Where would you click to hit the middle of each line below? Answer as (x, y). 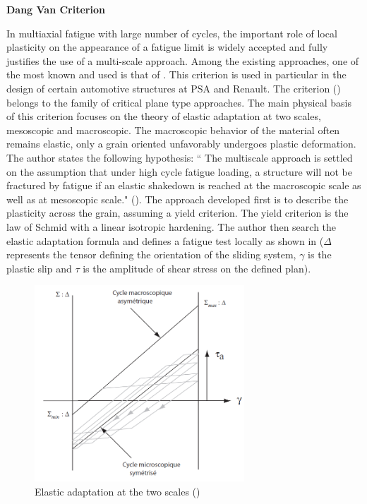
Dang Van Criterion (56, 9)
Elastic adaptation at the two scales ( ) (118, 492)
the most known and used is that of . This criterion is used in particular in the (176, 74)
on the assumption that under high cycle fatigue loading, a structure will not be (179, 171)
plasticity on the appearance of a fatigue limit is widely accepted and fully (167, 47)
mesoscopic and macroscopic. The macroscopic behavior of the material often (173, 130)
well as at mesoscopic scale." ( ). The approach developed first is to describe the (178, 199)
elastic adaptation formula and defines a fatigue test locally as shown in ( (165, 240)
